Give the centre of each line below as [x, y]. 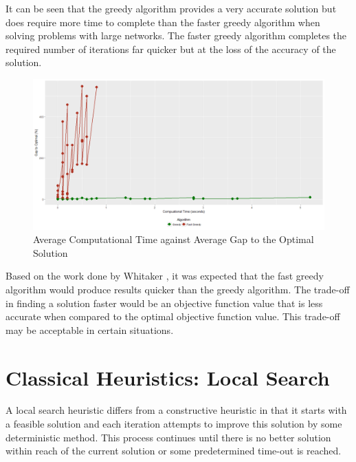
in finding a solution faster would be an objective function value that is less [164, 303]
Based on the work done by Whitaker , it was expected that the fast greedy [165, 276]
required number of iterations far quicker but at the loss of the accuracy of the [171, 49]
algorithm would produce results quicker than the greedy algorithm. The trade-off [178, 289]
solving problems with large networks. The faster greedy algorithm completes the [176, 35]
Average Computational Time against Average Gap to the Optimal [174, 239]
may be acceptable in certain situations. [90, 329]
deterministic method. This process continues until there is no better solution [168, 437]
